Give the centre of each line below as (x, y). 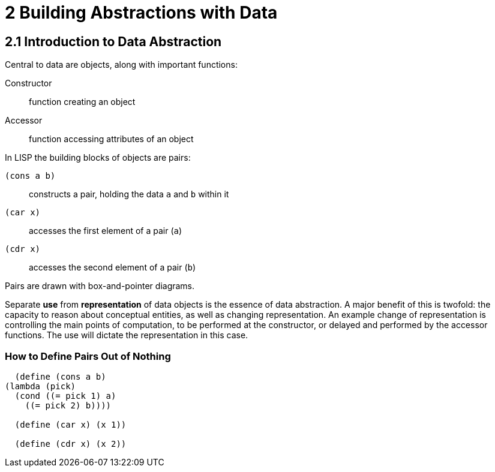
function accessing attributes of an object (111, 139)
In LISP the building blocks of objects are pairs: (98, 158)
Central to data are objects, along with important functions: (121, 65)
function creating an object (82, 102)
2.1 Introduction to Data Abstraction (113, 41)
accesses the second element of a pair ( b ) (112, 267)
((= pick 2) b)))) (68, 405)
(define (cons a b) (60, 376)
